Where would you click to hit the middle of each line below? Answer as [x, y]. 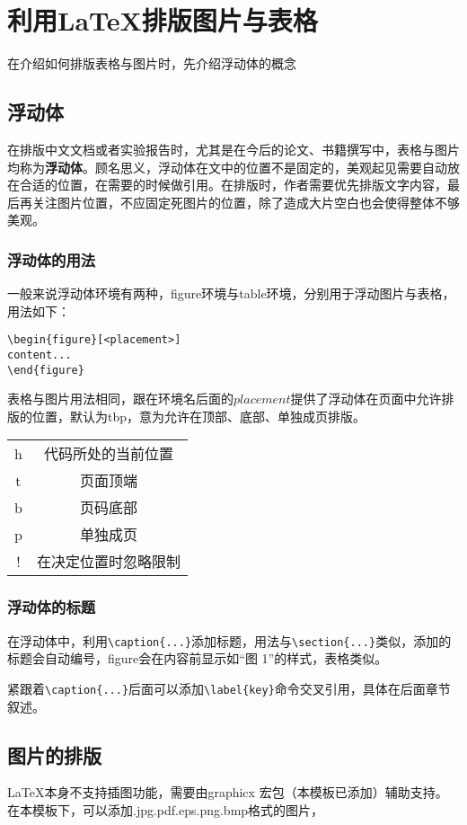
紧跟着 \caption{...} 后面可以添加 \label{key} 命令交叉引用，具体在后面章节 [229, 688]
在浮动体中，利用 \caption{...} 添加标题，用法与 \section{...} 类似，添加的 [229, 640]
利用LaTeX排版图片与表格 [163, 20]
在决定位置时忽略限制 [108, 562]
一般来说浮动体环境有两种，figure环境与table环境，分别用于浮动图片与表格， [231, 293]
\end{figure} [46, 370]
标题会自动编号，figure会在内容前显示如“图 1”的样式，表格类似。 [198, 658]
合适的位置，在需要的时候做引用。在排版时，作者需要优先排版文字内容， [233, 185]
